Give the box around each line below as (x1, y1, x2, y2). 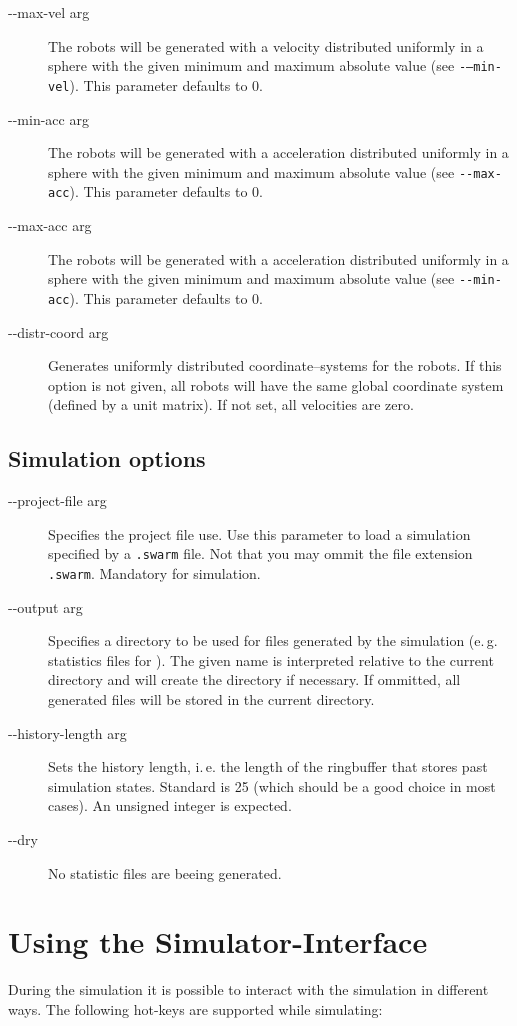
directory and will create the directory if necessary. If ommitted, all (48, 669, 461, 690)
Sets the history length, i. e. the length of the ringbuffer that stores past (48, 756, 488, 777)
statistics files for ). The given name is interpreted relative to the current (48, 649, 494, 670)
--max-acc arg (8, 215, 92, 235)
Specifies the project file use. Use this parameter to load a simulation (48, 523, 471, 544)
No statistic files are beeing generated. (48, 862, 282, 883)
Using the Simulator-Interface (8, 921, 428, 962)
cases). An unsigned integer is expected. (48, 795, 292, 816)
